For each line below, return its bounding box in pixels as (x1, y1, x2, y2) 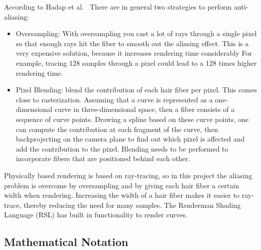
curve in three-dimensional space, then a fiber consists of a (54, 104, 235, 114)
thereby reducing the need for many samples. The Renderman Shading (23, 199, 241, 210)
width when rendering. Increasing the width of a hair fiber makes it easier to (4, 190, 240, 200)
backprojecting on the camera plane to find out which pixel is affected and (16, 134, 245, 144)
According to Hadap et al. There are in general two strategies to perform (4, 2, 232, 12)
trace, (4, 199, 22, 210)
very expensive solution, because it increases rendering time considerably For (16, 48, 252, 58)
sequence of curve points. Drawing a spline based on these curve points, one (16, 113, 249, 124)
